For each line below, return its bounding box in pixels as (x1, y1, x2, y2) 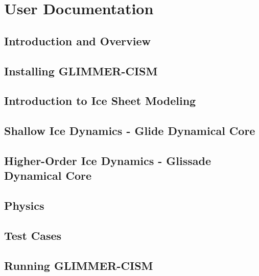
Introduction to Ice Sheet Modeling (4, 93, 196, 108)
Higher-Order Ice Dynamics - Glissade (4, 152, 211, 168)
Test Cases (4, 227, 62, 243)
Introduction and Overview (4, 33, 151, 48)
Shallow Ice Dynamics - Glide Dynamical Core (4, 123, 255, 139)
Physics (4, 198, 44, 213)
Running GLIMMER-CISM (4, 257, 153, 273)
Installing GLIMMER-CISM (4, 63, 158, 78)
